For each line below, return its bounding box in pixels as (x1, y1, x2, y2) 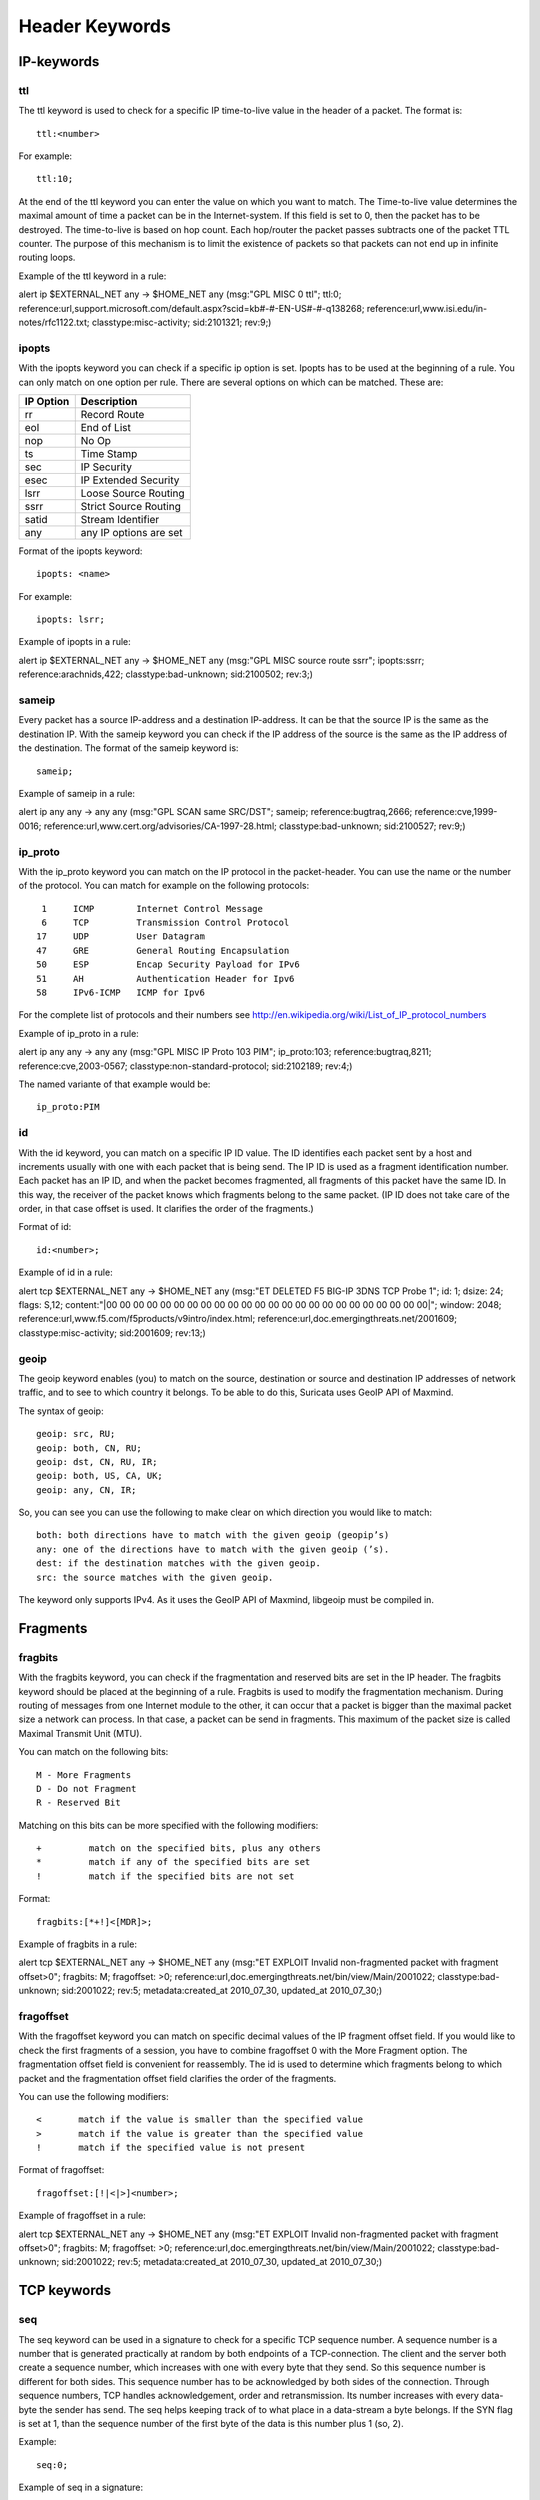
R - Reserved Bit (36, 1797, 121, 1809)
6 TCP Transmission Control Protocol (41, 917, 290, 929)
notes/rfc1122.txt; (18, 316, 90, 328)
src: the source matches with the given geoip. (36, 1571, 274, 1583)
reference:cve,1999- (414, 806, 498, 818)
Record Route (80, 407, 145, 421)
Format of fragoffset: (18, 2164, 105, 2176)
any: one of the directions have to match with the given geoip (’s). (36, 1543, 390, 1555)
